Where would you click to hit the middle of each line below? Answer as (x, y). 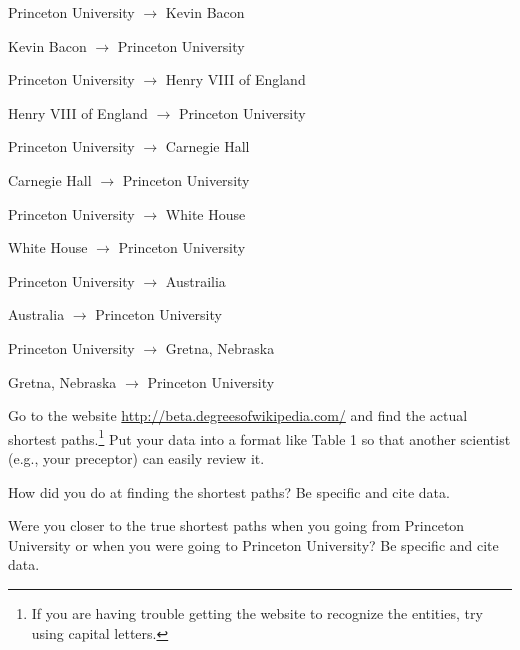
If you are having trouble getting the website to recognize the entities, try (257, 612)
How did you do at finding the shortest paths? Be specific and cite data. (229, 491)
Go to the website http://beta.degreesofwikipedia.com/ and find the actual (238, 415)
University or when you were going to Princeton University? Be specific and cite (253, 544)
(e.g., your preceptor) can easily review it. (136, 457)
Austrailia (195, 280)
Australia (36, 314)
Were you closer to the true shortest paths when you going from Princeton (236, 525)
